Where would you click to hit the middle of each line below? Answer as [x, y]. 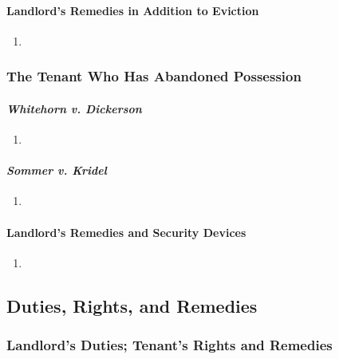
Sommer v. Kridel [57, 170]
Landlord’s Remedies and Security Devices [126, 232]
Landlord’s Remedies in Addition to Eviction [133, 10]
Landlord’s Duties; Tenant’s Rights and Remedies [169, 345]
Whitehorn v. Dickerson [74, 108]
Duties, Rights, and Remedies [132, 305]
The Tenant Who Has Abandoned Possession [154, 76]
